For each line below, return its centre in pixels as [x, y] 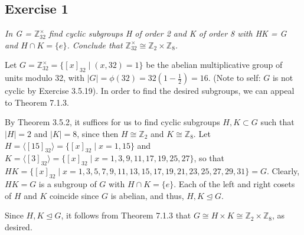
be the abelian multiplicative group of [214, 65]
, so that [209, 158]
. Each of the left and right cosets [234, 183]
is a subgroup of [68, 183]
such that [277, 122]
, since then [98, 133]
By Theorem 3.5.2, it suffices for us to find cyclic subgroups [112, 122]
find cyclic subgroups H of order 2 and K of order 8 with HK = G [168, 33]
